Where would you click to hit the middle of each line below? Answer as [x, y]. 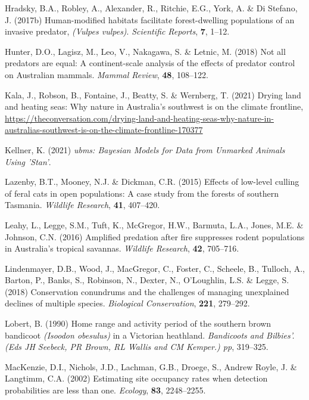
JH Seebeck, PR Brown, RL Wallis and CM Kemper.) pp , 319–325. [146, 347]
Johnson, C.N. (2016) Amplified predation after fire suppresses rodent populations [155, 236]
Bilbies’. [280, 335]
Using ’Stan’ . [28, 161]
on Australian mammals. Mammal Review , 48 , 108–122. [107, 74]
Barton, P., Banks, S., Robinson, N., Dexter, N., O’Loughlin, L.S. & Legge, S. [147, 280]
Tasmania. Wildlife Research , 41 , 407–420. [82, 205]
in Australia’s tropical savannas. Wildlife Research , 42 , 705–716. [122, 248]
